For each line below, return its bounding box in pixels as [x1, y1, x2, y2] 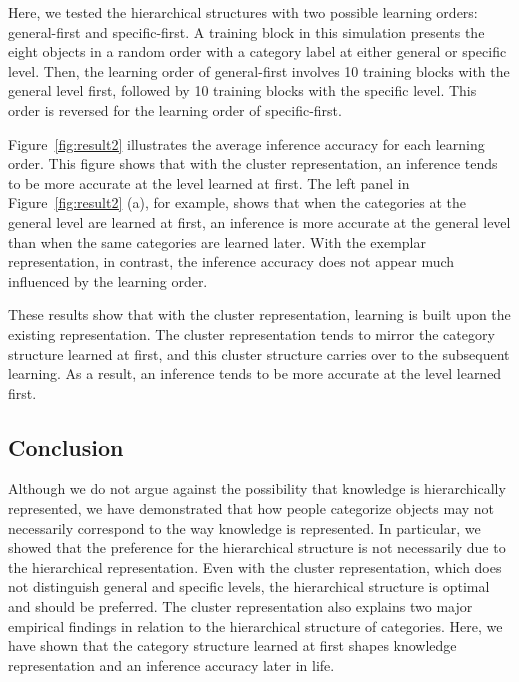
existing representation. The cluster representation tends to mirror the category [8, 323, 495, 344]
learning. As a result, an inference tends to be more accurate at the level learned [8, 363, 502, 384]
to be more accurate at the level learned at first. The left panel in [8, 172, 410, 193]
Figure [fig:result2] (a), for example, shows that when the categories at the [8, 192, 467, 213]
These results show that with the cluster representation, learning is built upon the [8, 304, 511, 325]
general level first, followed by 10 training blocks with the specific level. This [8, 80, 477, 101]
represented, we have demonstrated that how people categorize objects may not [8, 498, 495, 519]
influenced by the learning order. [8, 270, 208, 291]
